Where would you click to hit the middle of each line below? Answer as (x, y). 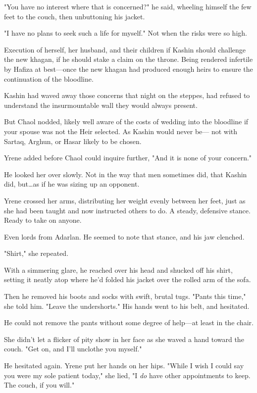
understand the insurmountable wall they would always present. (101, 105)
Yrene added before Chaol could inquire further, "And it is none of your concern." (128, 158)
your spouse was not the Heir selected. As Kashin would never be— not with (121, 131)
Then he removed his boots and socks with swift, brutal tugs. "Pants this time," (125, 296)
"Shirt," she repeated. (36, 253)
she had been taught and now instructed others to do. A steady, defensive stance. (127, 210)
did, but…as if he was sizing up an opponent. (72, 184)
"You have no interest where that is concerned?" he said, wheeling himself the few (128, 6)
